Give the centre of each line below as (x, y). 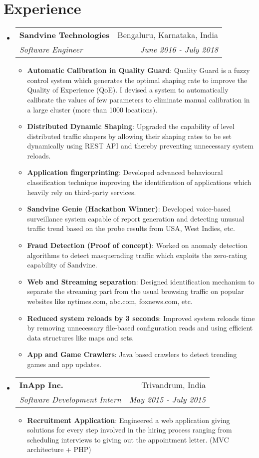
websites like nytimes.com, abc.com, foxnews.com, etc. (110, 301)
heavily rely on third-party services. (82, 192)
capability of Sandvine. (62, 265)
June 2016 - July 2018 (179, 49)
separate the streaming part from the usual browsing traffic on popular (135, 291)
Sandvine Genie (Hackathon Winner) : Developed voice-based (129, 209)
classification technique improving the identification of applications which (139, 182)
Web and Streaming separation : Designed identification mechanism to (141, 281)
